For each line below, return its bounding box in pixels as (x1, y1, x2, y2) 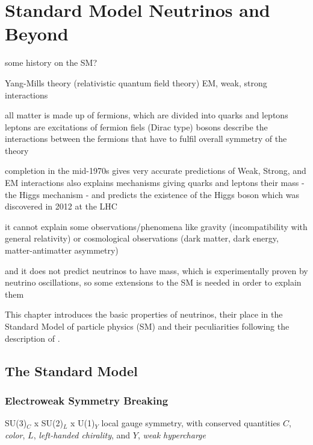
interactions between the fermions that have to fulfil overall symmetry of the (5, 132, 287, 145)
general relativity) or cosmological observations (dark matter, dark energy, (5, 232, 279, 245)
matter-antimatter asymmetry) (5, 244, 119, 257)
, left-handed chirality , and (33, 428, 131, 441)
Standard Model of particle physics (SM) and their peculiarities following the (5, 320, 290, 332)
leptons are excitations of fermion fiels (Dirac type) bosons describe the (5, 120, 268, 133)
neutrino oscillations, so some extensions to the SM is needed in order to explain (5, 276, 302, 289)
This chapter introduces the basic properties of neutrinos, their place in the (5, 308, 283, 321)
